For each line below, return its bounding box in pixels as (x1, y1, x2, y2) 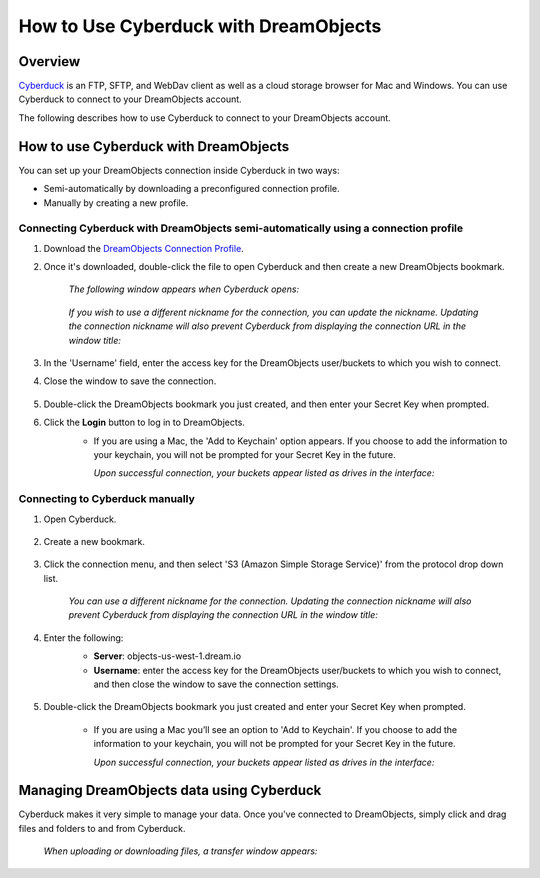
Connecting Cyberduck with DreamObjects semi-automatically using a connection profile (18, 221, 464, 235)
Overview (18, 53, 81, 70)
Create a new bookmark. (43, 535, 145, 547)
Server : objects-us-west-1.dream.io (93, 650, 242, 662)
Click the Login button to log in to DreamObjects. (43, 416, 245, 429)
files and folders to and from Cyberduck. (18, 822, 186, 834)
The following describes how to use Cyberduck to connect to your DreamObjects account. (18, 111, 392, 124)
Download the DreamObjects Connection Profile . (43, 242, 244, 254)
